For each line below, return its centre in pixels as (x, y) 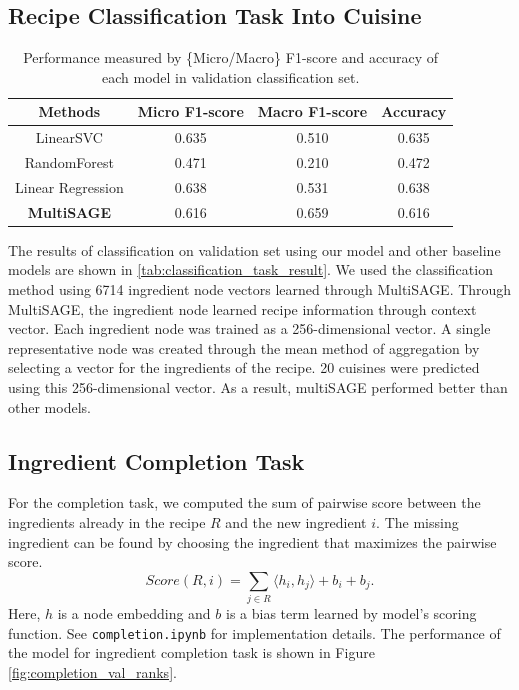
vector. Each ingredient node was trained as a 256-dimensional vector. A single (249, 328)
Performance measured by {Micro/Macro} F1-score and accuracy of (231, 57)
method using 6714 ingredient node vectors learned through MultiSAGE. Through (260, 289)
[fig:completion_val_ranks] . (92, 671)
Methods (69, 111)
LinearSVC (69, 137)
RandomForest (69, 162)
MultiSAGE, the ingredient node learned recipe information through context (242, 308)
